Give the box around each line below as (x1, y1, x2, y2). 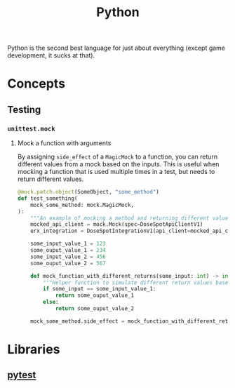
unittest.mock (7, 124, 55, 133)
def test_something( (17, 194, 78, 202)
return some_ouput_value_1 (55, 292, 135, 299)
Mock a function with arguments (17, 139, 112, 147)
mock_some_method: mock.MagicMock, (30, 201, 135, 208)
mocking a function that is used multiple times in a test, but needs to (17, 168, 215, 176)
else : (43, 299, 59, 306)
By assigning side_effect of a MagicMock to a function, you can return (17, 152, 218, 161)
